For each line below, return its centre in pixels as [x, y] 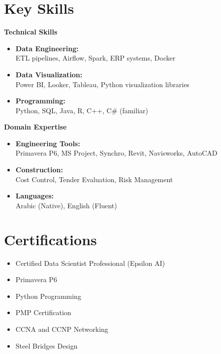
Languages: [35, 196]
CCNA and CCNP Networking [62, 329]
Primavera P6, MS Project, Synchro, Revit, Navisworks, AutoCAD [116, 153]
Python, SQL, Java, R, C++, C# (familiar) [82, 110]
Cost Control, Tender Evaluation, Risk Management [94, 179]
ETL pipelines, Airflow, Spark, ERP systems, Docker [95, 58]
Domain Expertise [35, 127]
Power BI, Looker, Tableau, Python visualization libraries [102, 84]
